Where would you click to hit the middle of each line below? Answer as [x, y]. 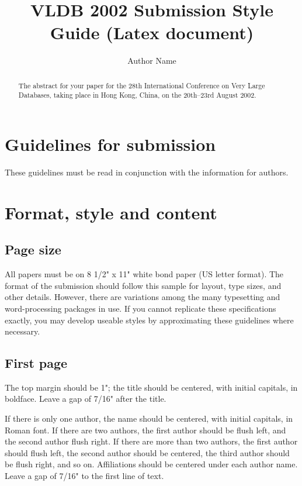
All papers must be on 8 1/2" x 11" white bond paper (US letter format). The [144, 274]
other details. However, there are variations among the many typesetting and [143, 297]
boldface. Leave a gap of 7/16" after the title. [86, 399]
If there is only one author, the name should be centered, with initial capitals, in [149, 418]
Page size [33, 249]
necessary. [22, 331]
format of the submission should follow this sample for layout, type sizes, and [143, 285]
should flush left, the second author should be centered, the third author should [147, 452]
